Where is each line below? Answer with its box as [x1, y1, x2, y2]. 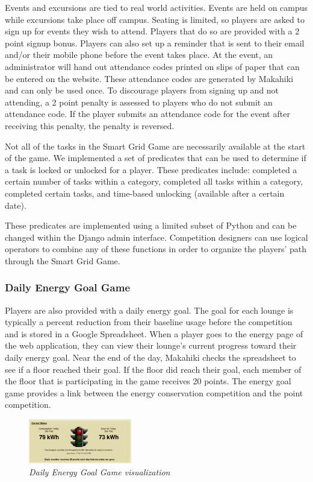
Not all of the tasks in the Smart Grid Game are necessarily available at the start [5, 139, 306, 152]
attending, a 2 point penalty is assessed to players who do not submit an [5, 95, 273, 108]
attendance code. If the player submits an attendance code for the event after [5, 107, 290, 120]
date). [5, 198, 26, 211]
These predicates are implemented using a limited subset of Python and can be [5, 219, 297, 232]
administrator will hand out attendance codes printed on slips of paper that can [5, 60, 300, 72]
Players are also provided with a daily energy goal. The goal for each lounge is [5, 303, 294, 316]
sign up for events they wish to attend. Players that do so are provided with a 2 [5, 25, 300, 37]
